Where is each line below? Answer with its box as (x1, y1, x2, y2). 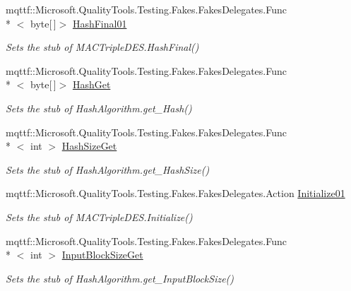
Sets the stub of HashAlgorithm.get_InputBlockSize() (6, 271, 234, 285)
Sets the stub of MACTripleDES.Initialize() (6, 209, 193, 224)
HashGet (72, 77, 111, 92)
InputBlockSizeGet (61, 247, 143, 262)
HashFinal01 (72, 16, 127, 30)
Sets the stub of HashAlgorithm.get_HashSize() (6, 162, 210, 177)
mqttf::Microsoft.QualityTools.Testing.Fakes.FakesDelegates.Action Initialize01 (6, 186, 345, 201)
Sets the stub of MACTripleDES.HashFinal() (6, 40, 199, 54)
